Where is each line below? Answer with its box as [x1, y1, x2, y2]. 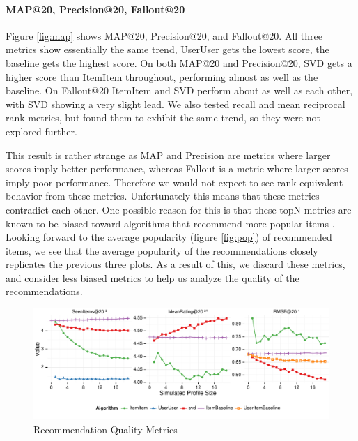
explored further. [6, 124, 77, 138]
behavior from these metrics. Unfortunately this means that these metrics [6, 188, 320, 203]
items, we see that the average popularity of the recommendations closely [6, 243, 318, 257]
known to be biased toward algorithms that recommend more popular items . [6, 216, 335, 230]
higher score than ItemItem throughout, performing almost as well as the [6, 69, 318, 84]
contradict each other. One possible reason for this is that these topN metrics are [6, 202, 352, 216]
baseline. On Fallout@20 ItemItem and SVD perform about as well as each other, [6, 83, 353, 98]
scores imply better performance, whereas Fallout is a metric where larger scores [6, 161, 348, 176]
